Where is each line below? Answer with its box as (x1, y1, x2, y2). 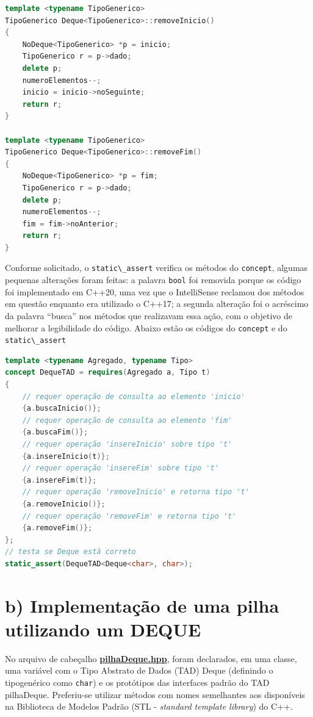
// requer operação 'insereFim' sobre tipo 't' (22, 464, 219, 473)
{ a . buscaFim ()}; (22, 428, 88, 437)
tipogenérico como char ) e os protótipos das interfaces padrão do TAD (5, 676, 270, 689)
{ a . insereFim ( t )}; (22, 475, 97, 485)
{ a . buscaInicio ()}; (22, 404, 101, 413)
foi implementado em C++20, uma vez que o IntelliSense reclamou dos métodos (5, 285, 304, 298)
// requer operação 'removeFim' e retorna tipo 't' (22, 511, 237, 521)
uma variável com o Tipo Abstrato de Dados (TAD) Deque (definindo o (5, 664, 273, 677)
